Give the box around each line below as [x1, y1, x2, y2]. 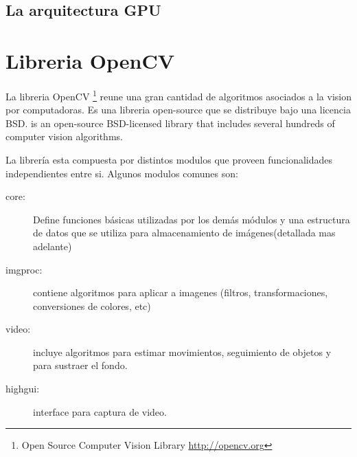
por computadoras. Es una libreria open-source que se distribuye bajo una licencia [5, 102, 351, 117]
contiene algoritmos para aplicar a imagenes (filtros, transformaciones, [33, 285, 328, 300]
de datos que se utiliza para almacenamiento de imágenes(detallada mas [33, 225, 336, 240]
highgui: [5, 381, 40, 396]
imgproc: [5, 262, 43, 276]
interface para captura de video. [33, 404, 167, 419]
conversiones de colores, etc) [33, 298, 151, 313]
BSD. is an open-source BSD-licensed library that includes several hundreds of [5, 115, 335, 130]
